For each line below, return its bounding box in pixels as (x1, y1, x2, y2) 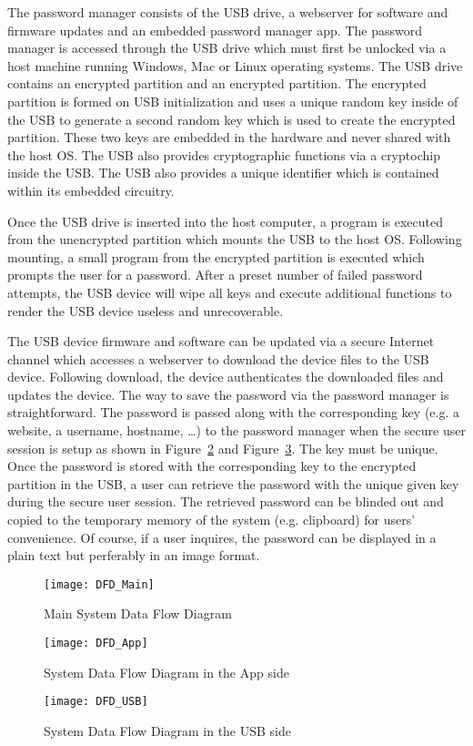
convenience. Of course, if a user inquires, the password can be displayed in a (7, 527, 437, 547)
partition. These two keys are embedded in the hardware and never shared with (7, 128, 451, 147)
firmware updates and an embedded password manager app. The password (7, 20, 422, 39)
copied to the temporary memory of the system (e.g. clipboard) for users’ (7, 510, 416, 529)
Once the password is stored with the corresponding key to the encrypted (7, 456, 417, 475)
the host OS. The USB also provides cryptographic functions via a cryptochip (7, 145, 440, 164)
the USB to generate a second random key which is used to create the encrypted (7, 109, 456, 128)
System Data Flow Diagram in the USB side (44, 720, 292, 740)
